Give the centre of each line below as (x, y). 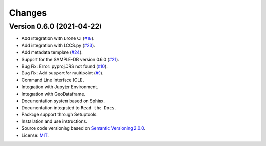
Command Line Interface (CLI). (53, 80)
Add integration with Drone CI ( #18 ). (58, 38)
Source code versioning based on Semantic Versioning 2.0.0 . (83, 128)
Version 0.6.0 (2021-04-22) (55, 26)
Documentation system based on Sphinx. (63, 101)
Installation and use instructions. (54, 121)
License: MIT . (35, 135)
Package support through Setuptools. (60, 114)
